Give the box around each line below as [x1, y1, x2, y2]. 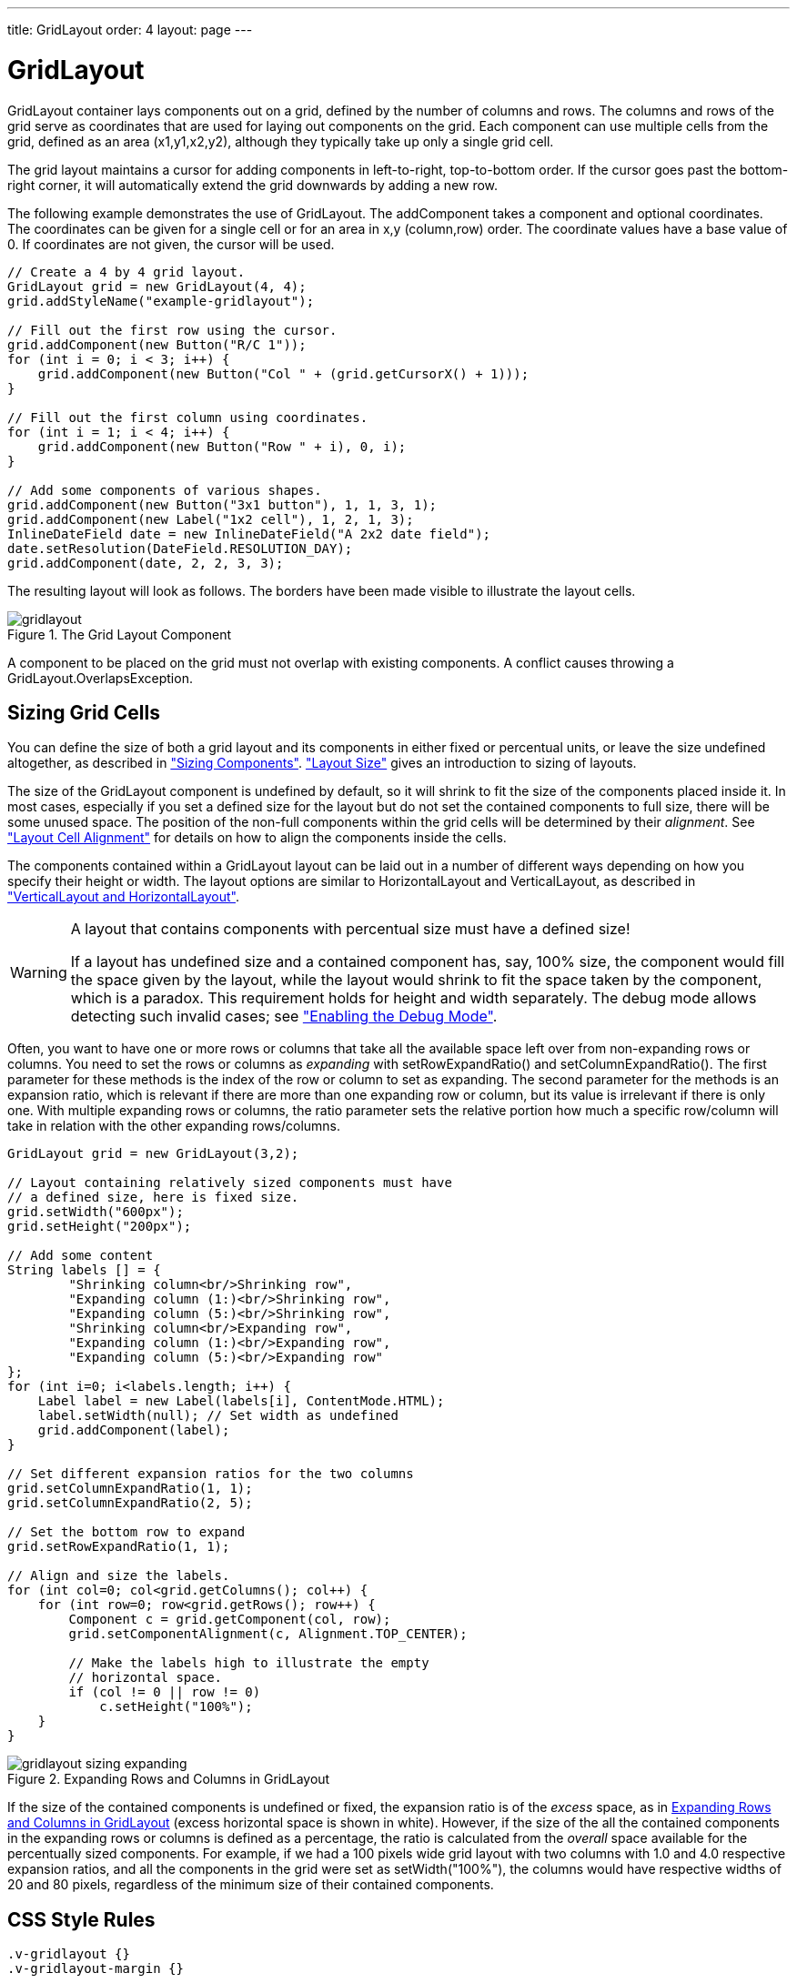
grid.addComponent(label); [37, 1423, 230, 1438]
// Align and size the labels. [7, 1568, 230, 1584]
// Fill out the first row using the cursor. [7, 322, 338, 337]
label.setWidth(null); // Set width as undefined [37, 1408, 398, 1424]
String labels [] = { [7, 1263, 161, 1278]
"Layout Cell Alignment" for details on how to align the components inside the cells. [7, 830, 507, 846]
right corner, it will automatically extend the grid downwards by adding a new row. [7, 176, 499, 193]
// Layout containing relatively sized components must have [7, 1175, 452, 1191]
